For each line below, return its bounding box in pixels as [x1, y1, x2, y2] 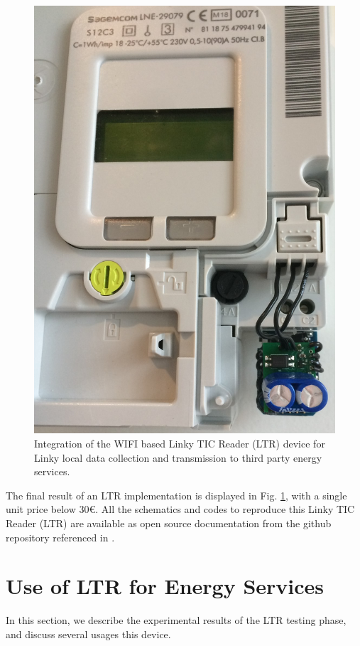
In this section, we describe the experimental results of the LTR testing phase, [6, 613, 347, 628]
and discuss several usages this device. [6, 626, 171, 641]
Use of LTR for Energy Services [6, 571, 324, 600]
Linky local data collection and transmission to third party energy [34, 450, 322, 465]
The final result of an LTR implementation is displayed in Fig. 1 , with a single [6, 487, 347, 502]
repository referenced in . [6, 529, 115, 544]
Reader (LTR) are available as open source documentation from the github [6, 515, 332, 530]
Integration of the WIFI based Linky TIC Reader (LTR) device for [34, 435, 325, 450]
